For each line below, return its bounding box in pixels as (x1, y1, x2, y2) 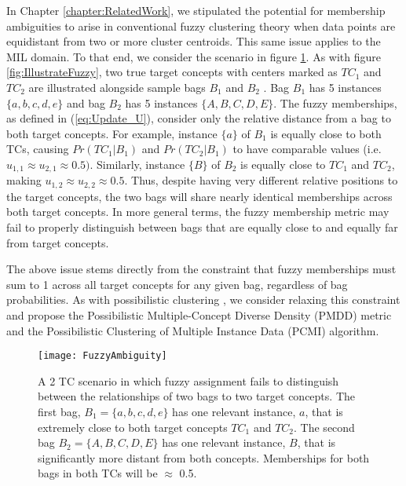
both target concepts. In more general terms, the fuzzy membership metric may (6, 203, 390, 220)
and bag (66, 94, 105, 111)
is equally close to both (270, 125, 382, 141)
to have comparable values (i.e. (232, 141, 382, 157)
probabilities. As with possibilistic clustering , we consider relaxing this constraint (6, 291, 401, 308)
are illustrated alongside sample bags (28, 79, 206, 95)
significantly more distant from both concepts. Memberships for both (38, 449, 370, 466)
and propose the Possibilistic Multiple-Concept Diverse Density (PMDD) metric (6, 307, 392, 323)
